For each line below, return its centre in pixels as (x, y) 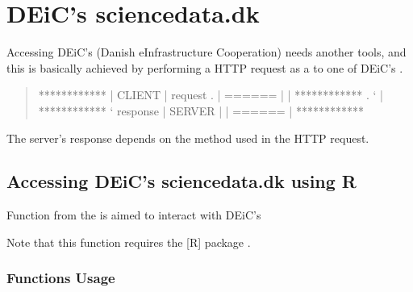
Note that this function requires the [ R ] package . (129, 242)
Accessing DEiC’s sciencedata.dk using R (181, 181)
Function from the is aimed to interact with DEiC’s (134, 215)
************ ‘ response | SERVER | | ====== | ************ (201, 110)
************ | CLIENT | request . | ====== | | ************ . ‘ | (211, 95)
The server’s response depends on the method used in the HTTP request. (188, 138)
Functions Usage (61, 278)
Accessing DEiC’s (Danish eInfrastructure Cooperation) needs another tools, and (206, 52)
